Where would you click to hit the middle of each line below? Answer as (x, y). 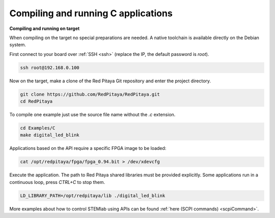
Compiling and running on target (45, 28)
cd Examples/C (38, 128)
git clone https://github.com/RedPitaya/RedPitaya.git (90, 94)
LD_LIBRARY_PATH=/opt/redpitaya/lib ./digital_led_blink (93, 195)
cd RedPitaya (36, 101)
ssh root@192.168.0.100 (50, 68)
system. (18, 45)
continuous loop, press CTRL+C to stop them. (57, 182)
